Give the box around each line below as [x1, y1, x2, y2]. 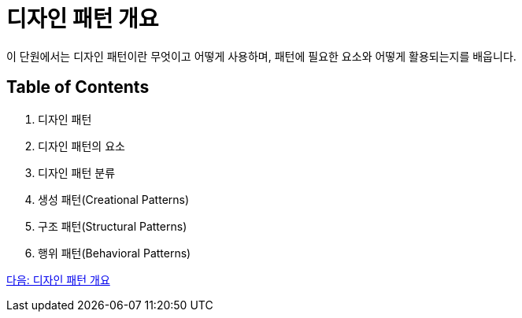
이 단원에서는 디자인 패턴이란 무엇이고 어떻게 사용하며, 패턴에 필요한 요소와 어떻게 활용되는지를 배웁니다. [6, 49, 516, 63]
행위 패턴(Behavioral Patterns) [38, 246, 191, 260]
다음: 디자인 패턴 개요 [6, 272, 110, 287]
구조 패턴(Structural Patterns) [38, 219, 187, 233]
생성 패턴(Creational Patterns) [38, 192, 190, 206]
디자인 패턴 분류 [38, 165, 116, 179]
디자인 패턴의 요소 [38, 139, 125, 153]
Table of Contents [6, 77, 150, 98]
